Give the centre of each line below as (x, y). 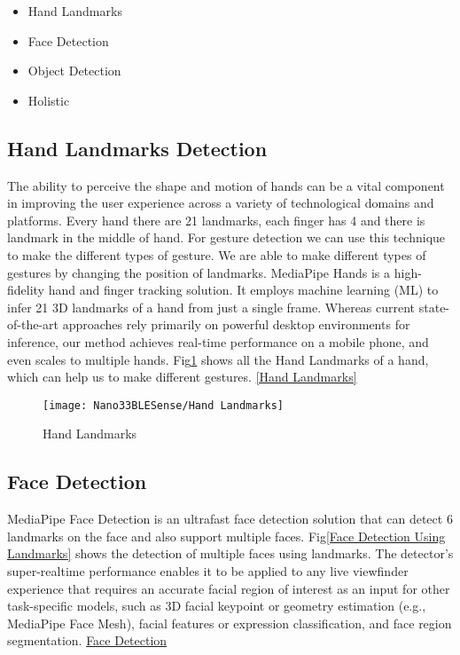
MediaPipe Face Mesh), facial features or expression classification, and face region (230, 623)
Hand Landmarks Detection (137, 148)
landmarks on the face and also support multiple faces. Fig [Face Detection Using (226, 536)
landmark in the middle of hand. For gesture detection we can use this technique (226, 237)
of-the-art (33, 324)
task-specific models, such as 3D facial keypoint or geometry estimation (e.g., (217, 606)
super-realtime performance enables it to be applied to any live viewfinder (208, 570)
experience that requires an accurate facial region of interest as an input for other (229, 588)
